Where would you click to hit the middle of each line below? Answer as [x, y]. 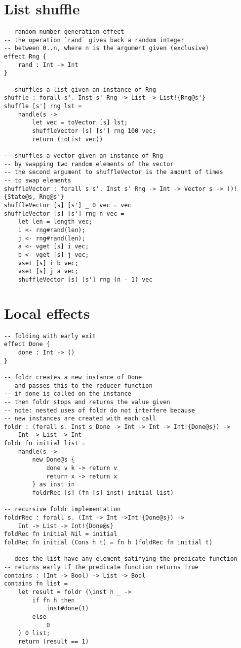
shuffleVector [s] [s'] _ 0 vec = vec [68, 205]
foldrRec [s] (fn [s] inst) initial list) [103, 493]
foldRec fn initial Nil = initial [61, 534]
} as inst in [54, 485]
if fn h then [54, 600]
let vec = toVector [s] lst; [80, 123]
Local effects [47, 313]
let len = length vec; [55, 222]
